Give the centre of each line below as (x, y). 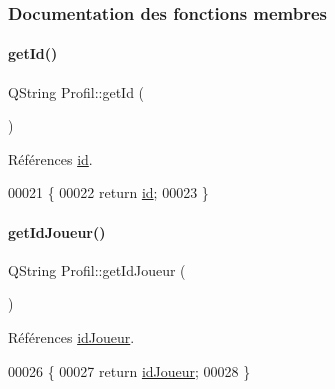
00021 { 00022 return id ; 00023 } (108, 192)
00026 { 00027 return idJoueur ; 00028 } (129, 370)
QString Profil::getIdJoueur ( (97, 269)
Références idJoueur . (71, 337)
